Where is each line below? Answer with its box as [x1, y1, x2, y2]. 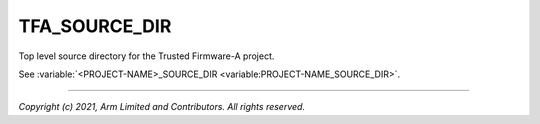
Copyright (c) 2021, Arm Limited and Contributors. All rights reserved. [18, 101, 305, 113]
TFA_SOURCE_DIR [18, 15, 172, 37]
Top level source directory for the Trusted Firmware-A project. [18, 50, 275, 62]
